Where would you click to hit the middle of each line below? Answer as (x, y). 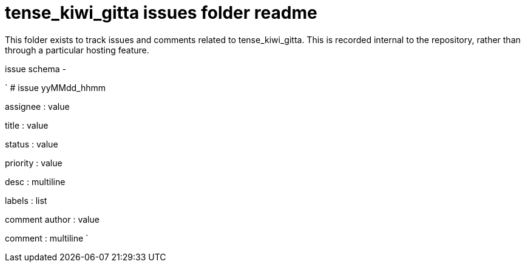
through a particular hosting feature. (77, 50)
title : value (27, 125)
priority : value (34, 163)
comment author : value (52, 219)
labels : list (26, 200)
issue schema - (36, 69)
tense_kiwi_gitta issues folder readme (161, 13)
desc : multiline (35, 181)
